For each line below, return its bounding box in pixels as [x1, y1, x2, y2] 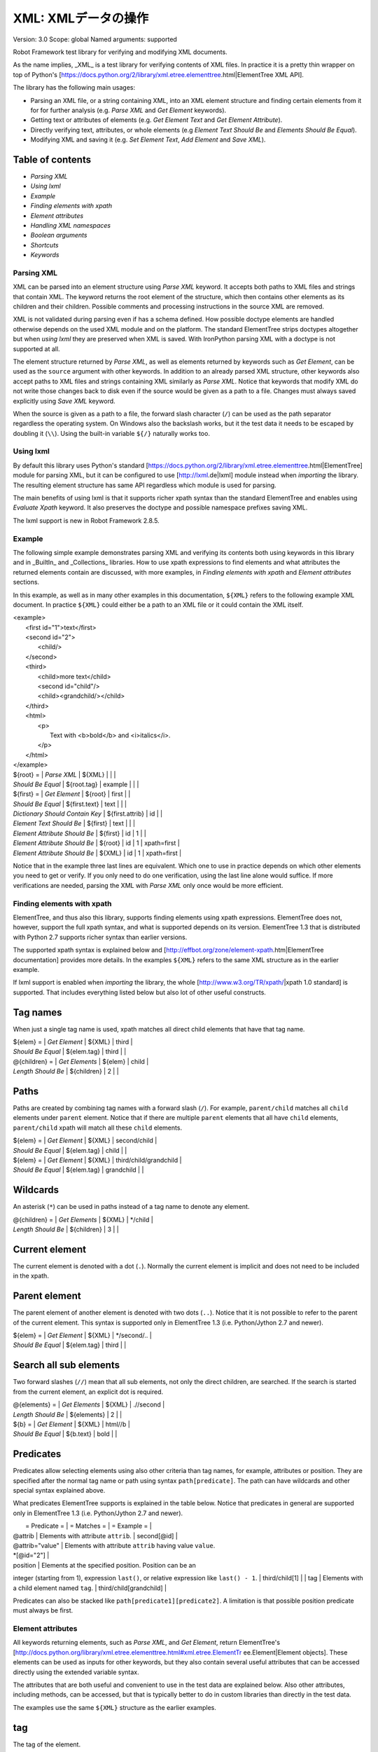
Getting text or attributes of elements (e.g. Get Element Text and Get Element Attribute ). [30, 116, 283, 124]
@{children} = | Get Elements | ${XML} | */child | [13, 1215, 153, 1224]
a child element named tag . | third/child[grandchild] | [13, 1584, 167, 1592]
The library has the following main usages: [13, 83, 136, 92]
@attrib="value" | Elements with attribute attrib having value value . [13, 1541, 216, 1549]
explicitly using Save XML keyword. [13, 397, 115, 405]
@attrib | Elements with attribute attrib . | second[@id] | [13, 1531, 178, 1540]
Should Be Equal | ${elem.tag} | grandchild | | [13, 1165, 144, 1174]
